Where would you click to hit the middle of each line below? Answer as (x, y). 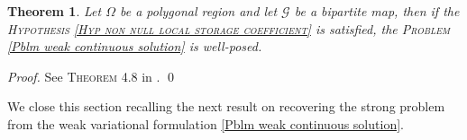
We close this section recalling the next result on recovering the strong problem (226, 106)
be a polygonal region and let (198, 11)
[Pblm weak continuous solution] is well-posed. (135, 46)
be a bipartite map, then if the (377, 11)
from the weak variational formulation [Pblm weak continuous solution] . (206, 123)
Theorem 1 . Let (55, 11)
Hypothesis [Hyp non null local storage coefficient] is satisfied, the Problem (229, 28)
